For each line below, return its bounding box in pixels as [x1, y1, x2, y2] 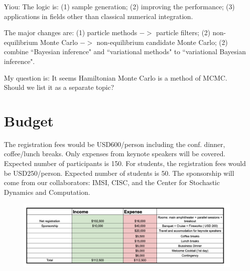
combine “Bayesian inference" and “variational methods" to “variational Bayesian [4, 46, 246, 57]
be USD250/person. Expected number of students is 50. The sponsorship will [4, 167, 234, 178]
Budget [4, 110, 54, 130]
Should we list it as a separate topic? [4, 82, 114, 92]
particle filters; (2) [156, 27, 211, 38]
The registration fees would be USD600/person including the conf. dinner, [4, 139, 225, 149]
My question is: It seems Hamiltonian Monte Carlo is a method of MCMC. [4, 72, 228, 83]
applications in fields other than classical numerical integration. [4, 11, 193, 21]
